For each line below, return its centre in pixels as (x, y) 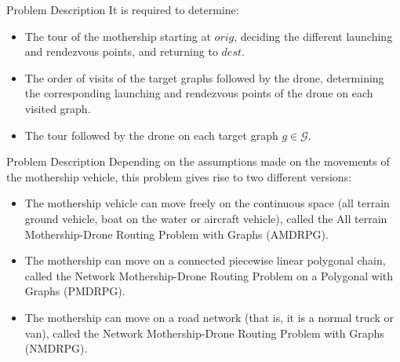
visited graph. (58, 108)
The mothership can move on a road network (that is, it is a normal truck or (209, 317)
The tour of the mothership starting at (118, 36)
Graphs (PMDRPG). (75, 291)
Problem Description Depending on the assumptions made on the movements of (198, 161)
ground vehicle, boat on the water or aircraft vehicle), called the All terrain (206, 218)
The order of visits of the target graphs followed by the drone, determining (204, 77)
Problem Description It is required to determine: (123, 9)
